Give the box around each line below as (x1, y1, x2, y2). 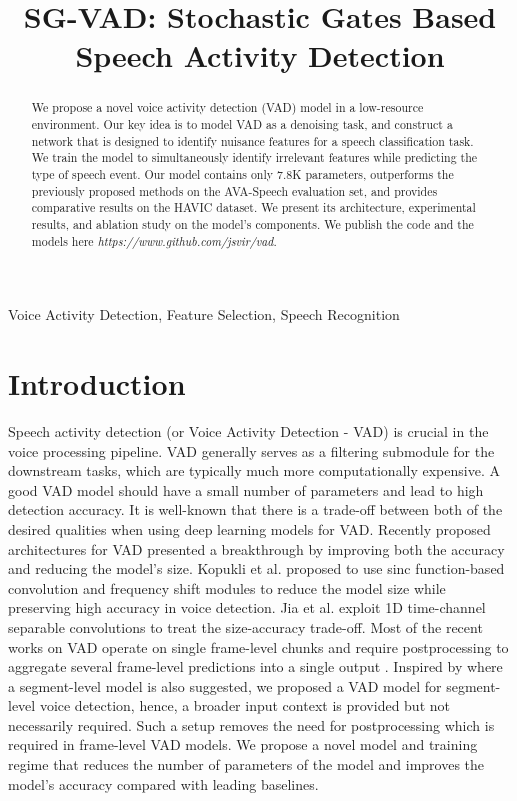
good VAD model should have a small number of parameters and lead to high (8, 479, 484, 500)
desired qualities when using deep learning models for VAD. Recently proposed (8, 518, 491, 539)
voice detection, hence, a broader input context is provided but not (39, 695, 450, 716)
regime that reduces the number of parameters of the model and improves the (8, 754, 485, 775)
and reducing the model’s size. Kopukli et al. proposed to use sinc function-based (8, 558, 505, 579)
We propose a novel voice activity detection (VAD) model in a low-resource (31, 99, 424, 116)
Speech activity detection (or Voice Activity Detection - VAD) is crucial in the (8, 420, 489, 441)
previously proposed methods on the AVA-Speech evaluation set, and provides (31, 182, 438, 199)
